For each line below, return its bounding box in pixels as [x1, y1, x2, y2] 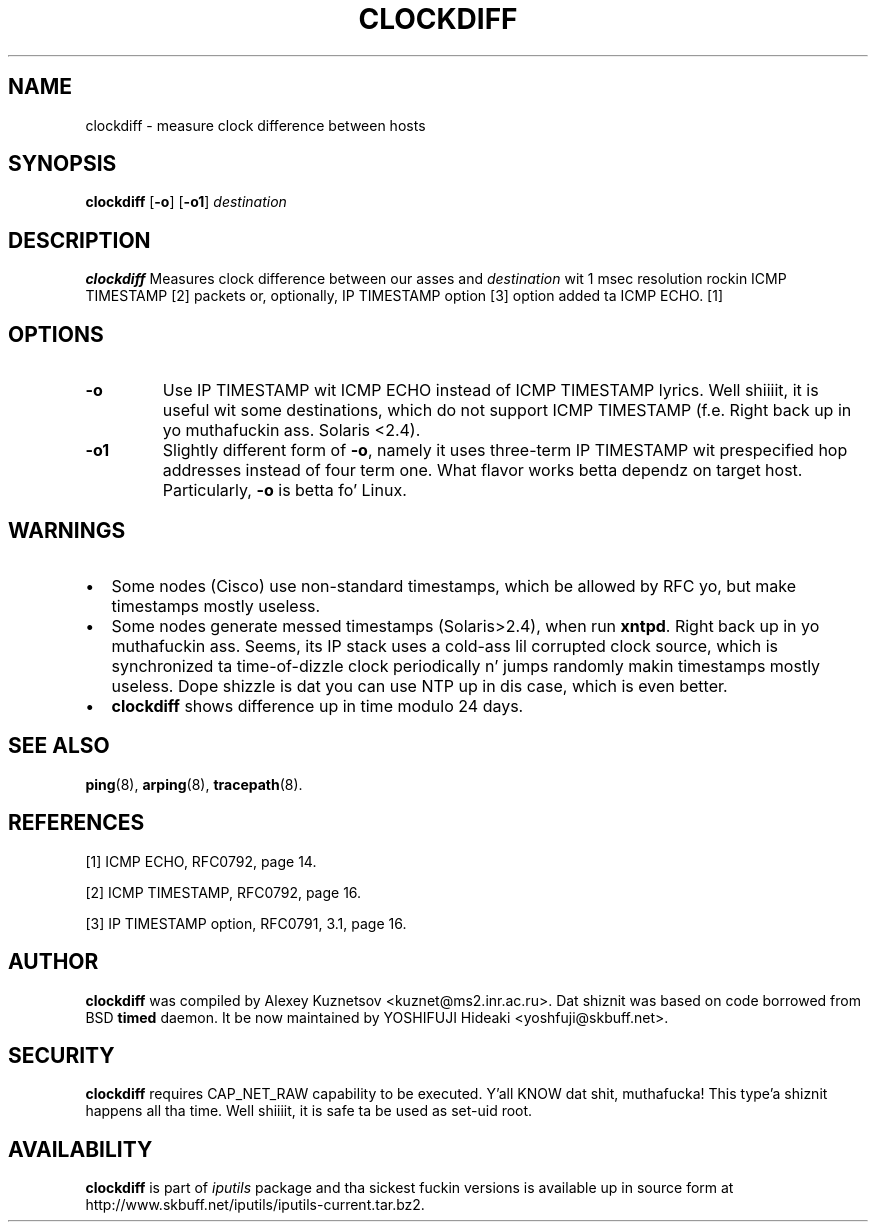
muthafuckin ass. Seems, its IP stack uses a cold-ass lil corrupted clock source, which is [111, 635, 778, 656]
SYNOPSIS [8, 151, 117, 177]
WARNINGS [8, 517, 126, 543]
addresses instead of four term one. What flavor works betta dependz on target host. [162, 460, 803, 481]
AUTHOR [8, 949, 99, 975]
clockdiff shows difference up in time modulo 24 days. [111, 695, 524, 716]
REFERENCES [8, 810, 145, 836]
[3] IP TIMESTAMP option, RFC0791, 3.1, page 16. [85, 914, 407, 932]
